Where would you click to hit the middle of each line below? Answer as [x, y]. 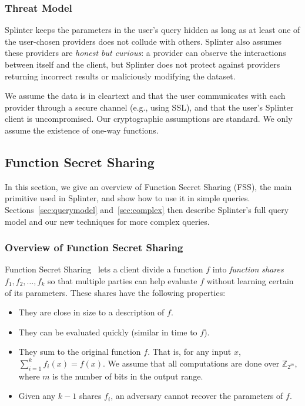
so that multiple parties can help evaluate [122, 280]
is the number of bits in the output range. [128, 376]
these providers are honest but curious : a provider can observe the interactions [145, 53]
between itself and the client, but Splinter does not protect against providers [143, 64]
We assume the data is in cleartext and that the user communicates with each [145, 96]
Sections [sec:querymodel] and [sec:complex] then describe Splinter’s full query [147, 209]
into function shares [248, 269]
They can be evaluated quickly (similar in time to [108, 332]
